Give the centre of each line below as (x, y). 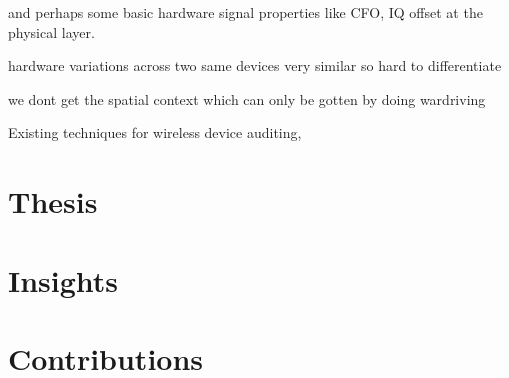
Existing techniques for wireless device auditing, (155, 132)
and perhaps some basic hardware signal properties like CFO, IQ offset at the (245, 12)
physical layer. (51, 31)
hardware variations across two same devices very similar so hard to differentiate (255, 65)
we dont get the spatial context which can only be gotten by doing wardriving (247, 98)
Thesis (53, 201)
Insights (63, 279)
